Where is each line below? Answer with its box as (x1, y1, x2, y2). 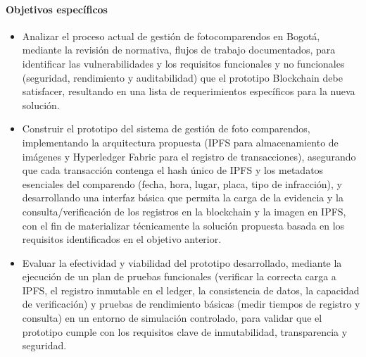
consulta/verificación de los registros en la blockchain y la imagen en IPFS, (22, 203, 346, 218)
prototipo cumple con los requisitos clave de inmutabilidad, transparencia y (22, 324, 348, 339)
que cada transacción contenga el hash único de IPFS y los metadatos (22, 163, 324, 177)
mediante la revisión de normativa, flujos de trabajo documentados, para (22, 42, 336, 57)
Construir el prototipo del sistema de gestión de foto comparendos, (22, 121, 310, 136)
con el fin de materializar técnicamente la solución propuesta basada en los (22, 218, 345, 232)
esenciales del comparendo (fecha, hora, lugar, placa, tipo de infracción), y (22, 176, 342, 191)
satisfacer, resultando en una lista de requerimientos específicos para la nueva (22, 84, 355, 99)
